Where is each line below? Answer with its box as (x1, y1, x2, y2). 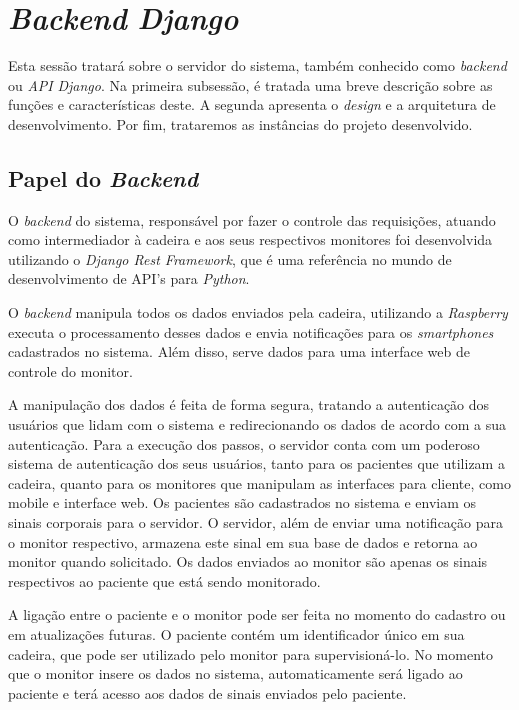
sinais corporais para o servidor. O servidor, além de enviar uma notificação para (8, 512, 504, 533)
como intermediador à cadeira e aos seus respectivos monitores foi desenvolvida (8, 229, 493, 250)
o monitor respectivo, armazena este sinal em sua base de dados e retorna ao (8, 531, 478, 552)
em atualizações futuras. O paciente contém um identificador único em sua (8, 623, 465, 644)
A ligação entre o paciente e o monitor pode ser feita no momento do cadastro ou (8, 604, 506, 625)
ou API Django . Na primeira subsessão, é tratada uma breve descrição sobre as (8, 74, 493, 95)
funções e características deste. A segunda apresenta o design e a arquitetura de (8, 94, 496, 115)
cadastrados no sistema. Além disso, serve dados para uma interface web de (8, 341, 470, 362)
